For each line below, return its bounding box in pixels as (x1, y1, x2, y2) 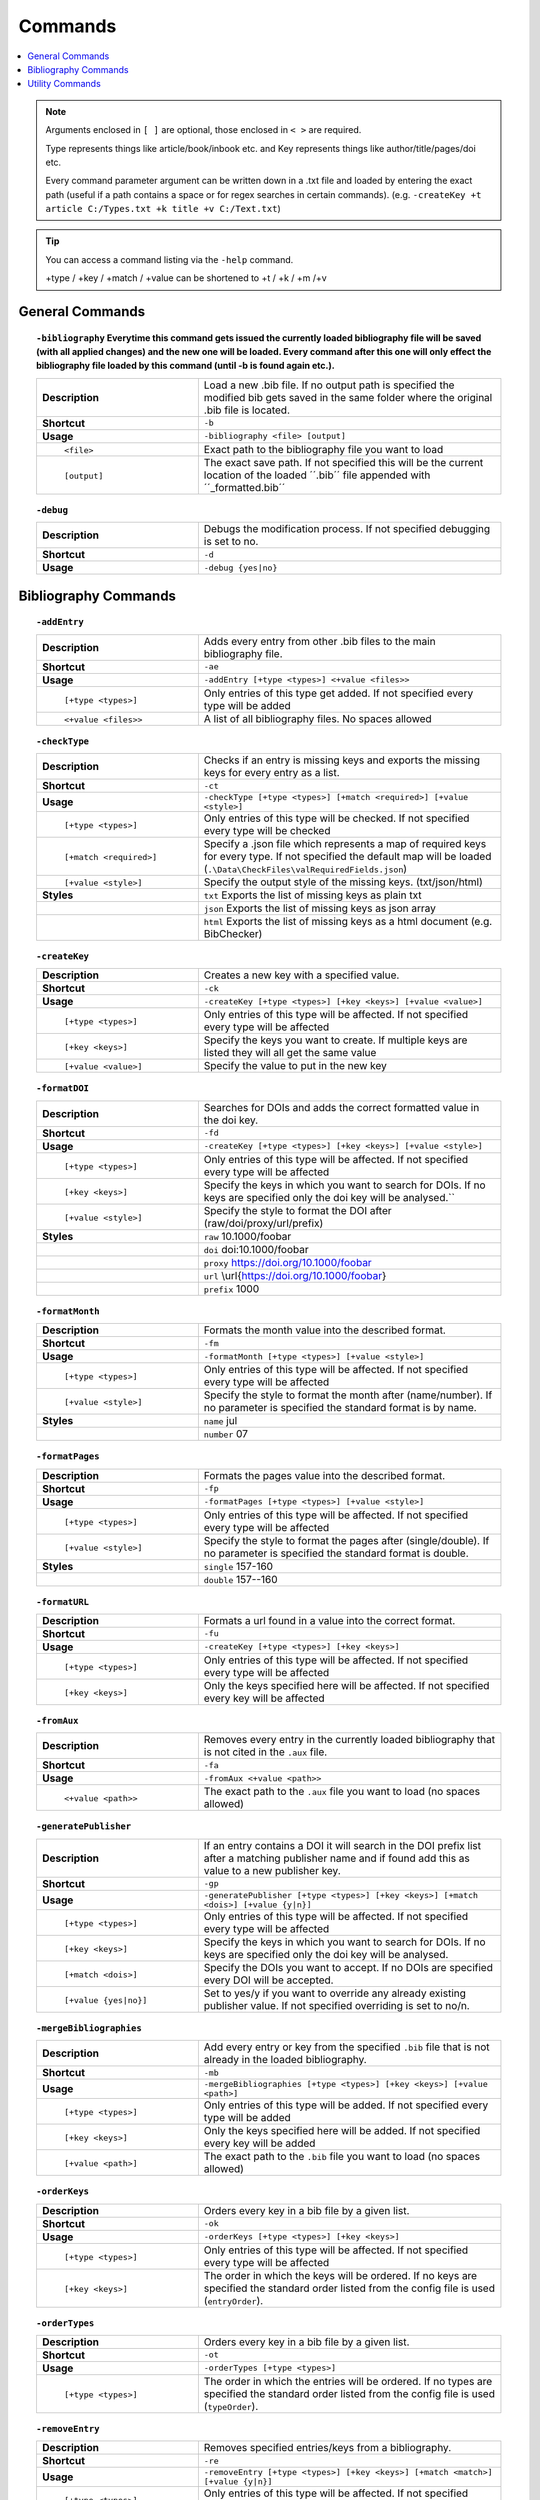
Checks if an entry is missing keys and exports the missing (203, 753, 480, 767)
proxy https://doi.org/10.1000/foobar (203, 1255, 372, 1269)
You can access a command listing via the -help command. (45, 253, 294, 265)
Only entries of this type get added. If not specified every (203, 686, 474, 700)
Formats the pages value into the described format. (203, 1468, 445, 1482)
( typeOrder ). (203, 2399, 259, 2413)
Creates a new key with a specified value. (203, 968, 400, 982)
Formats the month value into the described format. (203, 1323, 447, 1337)
